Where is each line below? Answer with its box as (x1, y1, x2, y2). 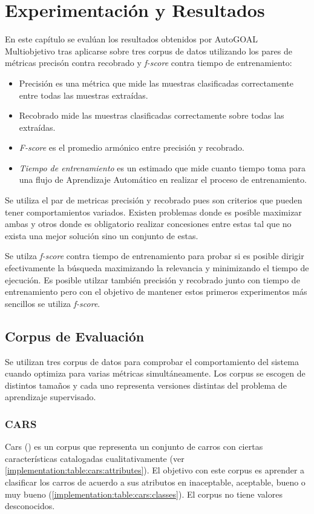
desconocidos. (5, 499, 55, 512)
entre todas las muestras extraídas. (19, 88, 148, 101)
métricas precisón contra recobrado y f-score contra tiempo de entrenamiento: (5, 56, 292, 69)
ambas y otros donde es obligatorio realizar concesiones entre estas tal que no (5, 217, 292, 230)
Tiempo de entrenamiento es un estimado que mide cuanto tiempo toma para (19, 161, 306, 174)
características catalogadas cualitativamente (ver (5, 452, 185, 464)
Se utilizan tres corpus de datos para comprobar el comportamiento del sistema (5, 355, 299, 367)
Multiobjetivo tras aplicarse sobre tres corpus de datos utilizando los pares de (5, 44, 292, 57)
